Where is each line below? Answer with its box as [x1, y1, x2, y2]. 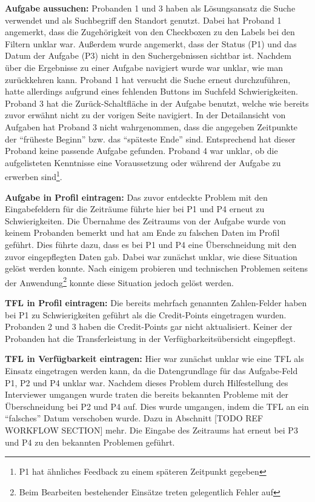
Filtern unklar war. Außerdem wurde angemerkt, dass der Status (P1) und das [5, 37, 297, 50]
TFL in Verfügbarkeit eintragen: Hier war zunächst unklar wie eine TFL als [5, 352, 304, 365]
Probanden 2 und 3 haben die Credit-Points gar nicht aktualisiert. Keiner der [5, 320, 293, 333]
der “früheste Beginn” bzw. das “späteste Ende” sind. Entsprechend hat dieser [5, 132, 296, 145]
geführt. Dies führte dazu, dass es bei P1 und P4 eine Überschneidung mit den [5, 238, 297, 250]
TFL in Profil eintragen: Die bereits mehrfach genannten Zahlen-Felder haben [5, 296, 307, 309]
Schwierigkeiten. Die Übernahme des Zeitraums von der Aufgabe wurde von [5, 214, 286, 227]
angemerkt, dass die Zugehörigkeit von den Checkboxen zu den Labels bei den [5, 25, 295, 38]
